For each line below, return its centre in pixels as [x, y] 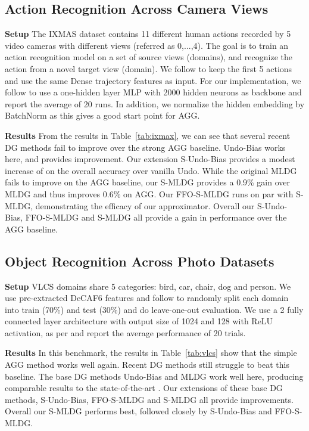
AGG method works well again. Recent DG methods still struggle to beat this [147, 365]
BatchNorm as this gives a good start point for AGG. [102, 115]
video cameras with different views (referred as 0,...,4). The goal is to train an [147, 45]
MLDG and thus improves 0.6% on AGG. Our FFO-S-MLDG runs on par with [149, 193]
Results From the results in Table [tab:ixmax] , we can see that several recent [148, 135]
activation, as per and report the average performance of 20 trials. [125, 332]
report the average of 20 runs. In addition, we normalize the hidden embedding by [155, 103]
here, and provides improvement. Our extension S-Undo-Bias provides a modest [150, 159]
